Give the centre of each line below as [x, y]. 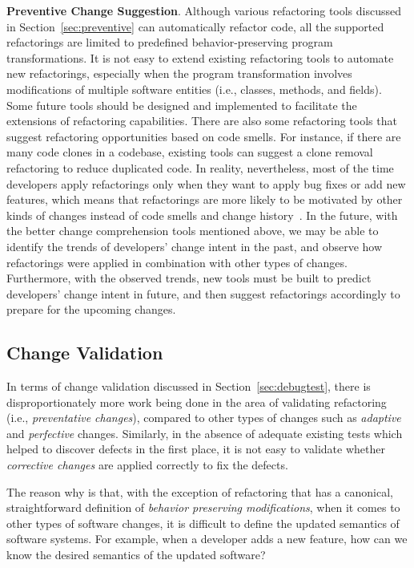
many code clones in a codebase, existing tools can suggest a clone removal [190, 152]
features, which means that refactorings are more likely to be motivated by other [205, 199]
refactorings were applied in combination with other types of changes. [177, 262]
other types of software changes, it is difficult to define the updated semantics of [203, 523]
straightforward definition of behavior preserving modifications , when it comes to [203, 507]
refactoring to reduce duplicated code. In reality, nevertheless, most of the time [200, 167]
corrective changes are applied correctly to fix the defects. [147, 465]
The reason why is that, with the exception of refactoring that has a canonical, [200, 491]
